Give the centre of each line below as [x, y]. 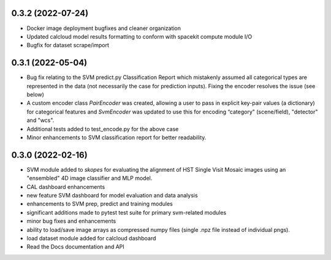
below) [35, 94]
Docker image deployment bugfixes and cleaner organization [104, 28]
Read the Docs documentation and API [76, 247]
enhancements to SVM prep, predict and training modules [100, 204]
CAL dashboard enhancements [66, 186]
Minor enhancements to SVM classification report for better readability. [116, 137]
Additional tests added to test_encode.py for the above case [103, 129]
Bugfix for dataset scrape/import [68, 45]
